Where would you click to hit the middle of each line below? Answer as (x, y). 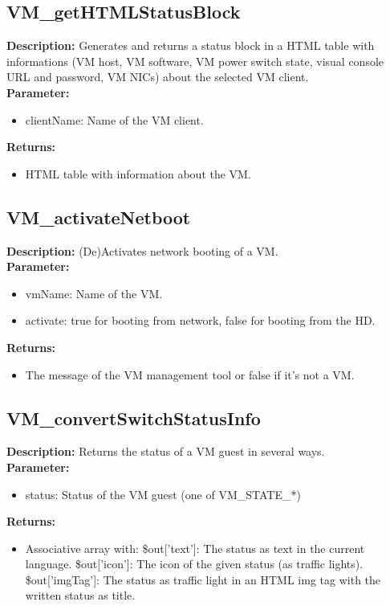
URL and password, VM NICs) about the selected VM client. (158, 77)
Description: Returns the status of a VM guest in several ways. (166, 451)
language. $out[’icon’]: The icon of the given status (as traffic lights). (194, 564)
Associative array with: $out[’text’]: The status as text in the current (195, 548)
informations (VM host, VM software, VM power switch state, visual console (195, 61)
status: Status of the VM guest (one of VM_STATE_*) (163, 494)
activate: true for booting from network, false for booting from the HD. (200, 320)
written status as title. (80, 595)
